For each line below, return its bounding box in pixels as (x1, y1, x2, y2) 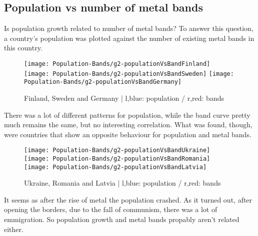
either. (4, 224, 23, 234)
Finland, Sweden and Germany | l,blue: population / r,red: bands (24, 92, 224, 103)
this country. (4, 42, 42, 53)
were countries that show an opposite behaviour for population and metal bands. (4, 129, 251, 139)
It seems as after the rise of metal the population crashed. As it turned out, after (4, 194, 252, 205)
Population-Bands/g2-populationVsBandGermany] (24, 78, 181, 86)
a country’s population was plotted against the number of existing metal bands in (4, 32, 254, 43)
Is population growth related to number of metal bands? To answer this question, (4, 23, 253, 33)
